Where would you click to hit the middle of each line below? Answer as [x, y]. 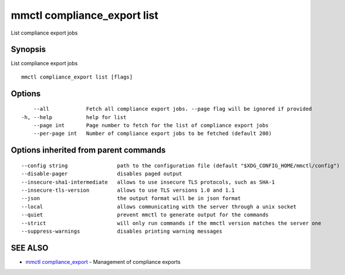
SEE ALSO [30, 248]
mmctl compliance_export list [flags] [77, 77]
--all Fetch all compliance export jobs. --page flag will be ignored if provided [172, 109]
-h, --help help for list [74, 117]
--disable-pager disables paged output [102, 174]
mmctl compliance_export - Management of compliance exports [103, 262]
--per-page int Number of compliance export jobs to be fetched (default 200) [153, 134]
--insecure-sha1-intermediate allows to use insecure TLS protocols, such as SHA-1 [148, 182]
